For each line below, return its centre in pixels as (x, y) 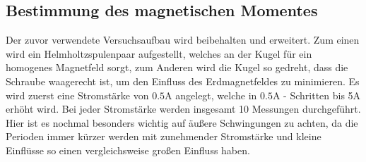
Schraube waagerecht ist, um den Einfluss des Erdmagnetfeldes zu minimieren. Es (183, 81)
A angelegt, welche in (211, 95)
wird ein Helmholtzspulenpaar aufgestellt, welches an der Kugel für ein (159, 53)
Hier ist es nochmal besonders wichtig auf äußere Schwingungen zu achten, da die (182, 122)
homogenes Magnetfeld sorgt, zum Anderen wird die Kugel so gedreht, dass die (177, 67)
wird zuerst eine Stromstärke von (77, 95)
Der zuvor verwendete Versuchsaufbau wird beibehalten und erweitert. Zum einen (183, 40)
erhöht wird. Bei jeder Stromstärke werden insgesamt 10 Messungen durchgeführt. (183, 109)
